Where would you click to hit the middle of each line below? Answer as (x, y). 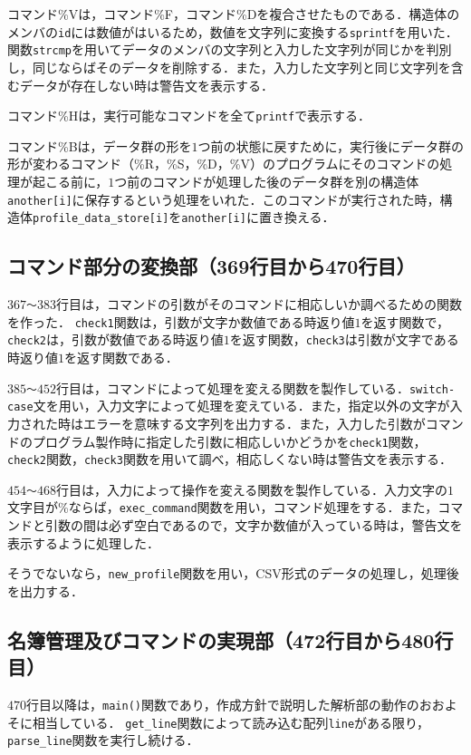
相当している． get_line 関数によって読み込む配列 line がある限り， (231, 722)
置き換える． (297, 217)
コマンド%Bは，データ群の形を (100, 145)
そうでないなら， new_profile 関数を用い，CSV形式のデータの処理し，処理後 (233, 573)
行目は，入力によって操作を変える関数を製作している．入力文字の (251, 489)
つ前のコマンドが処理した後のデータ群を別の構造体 (267, 181)
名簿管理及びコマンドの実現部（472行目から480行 (231, 639)
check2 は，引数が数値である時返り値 (115, 339)
